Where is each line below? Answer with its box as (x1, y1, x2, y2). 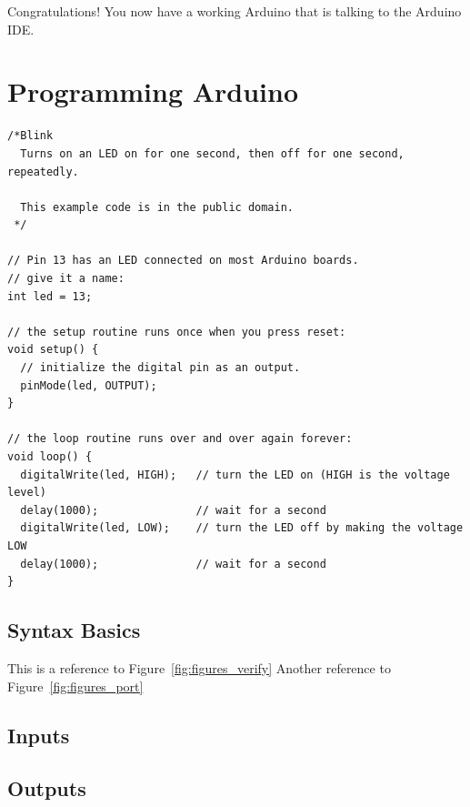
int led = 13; (7, 289, 93, 303)
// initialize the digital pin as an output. (20, 361, 301, 375)
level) (7, 486, 46, 499)
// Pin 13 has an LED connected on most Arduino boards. (7, 254, 359, 267)
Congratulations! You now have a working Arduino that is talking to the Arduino (7, 2, 462, 20)
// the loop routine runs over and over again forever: (7, 432, 353, 446)
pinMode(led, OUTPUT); (20, 378, 157, 392)
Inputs (7, 721, 70, 749)
